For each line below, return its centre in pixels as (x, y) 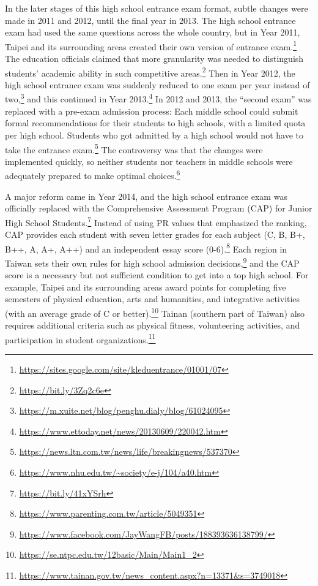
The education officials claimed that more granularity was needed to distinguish (154, 59)
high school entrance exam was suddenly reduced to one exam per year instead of (157, 84)
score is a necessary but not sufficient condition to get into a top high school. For (157, 275)
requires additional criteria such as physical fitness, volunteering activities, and (153, 325)
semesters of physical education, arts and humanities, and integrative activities (153, 299)
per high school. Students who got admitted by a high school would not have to (154, 135)
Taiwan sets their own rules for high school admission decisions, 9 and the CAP (152, 262)
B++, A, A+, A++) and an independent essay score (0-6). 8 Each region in (146, 248)
